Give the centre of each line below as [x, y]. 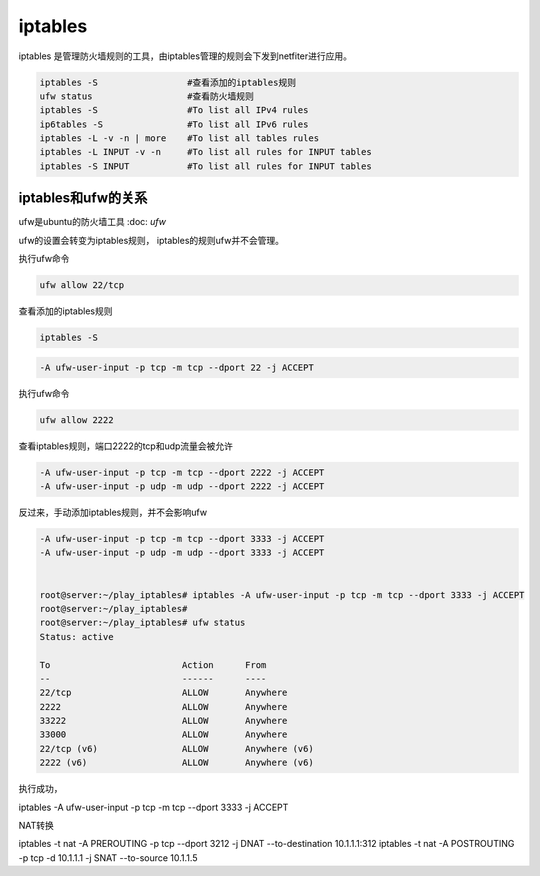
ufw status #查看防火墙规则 [147, 96]
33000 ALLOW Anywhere [163, 734]
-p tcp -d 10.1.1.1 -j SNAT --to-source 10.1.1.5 [108, 857]
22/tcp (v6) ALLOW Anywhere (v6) [176, 748]
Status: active [76, 636]
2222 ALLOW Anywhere [163, 706]
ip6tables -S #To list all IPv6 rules [174, 124]
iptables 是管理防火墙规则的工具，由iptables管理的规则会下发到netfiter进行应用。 [185, 56]
